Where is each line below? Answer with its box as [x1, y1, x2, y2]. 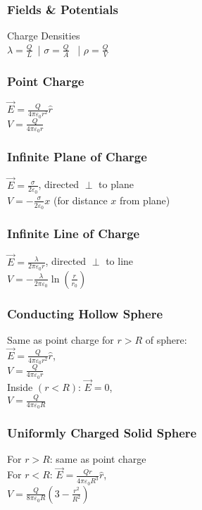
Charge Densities [7, 28, 80, 43]
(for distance [53, 192, 108, 207]
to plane [99, 177, 134, 192]
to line [106, 254, 134, 268]
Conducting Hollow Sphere [7, 304, 163, 322]
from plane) [120, 192, 170, 207]
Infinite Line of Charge [7, 225, 140, 242]
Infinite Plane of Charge [7, 148, 147, 166]
